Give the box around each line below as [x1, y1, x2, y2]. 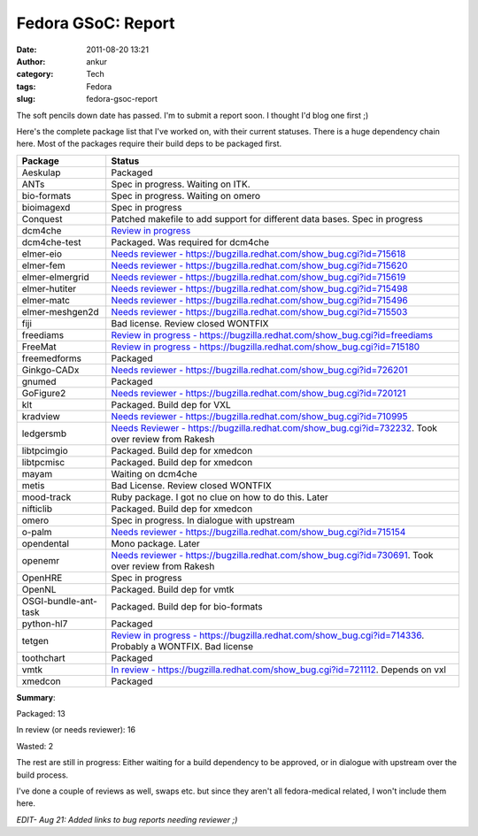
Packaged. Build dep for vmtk [111, 583, 235, 595]
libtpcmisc [21, 456, 66, 468]
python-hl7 [21, 617, 68, 630]
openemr [21, 554, 60, 566]
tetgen [21, 634, 49, 647]
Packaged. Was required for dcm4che [111, 235, 270, 248]
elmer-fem [21, 259, 66, 272]
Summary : [16, 692, 56, 702]
